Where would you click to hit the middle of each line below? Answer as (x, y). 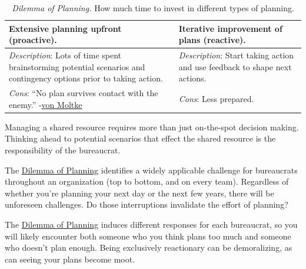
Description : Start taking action (236, 55)
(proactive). (33, 40)
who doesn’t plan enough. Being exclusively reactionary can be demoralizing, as (149, 247)
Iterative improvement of (230, 28)
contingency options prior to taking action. (86, 78)
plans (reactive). (212, 40)
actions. (192, 78)
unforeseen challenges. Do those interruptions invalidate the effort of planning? (147, 204)
